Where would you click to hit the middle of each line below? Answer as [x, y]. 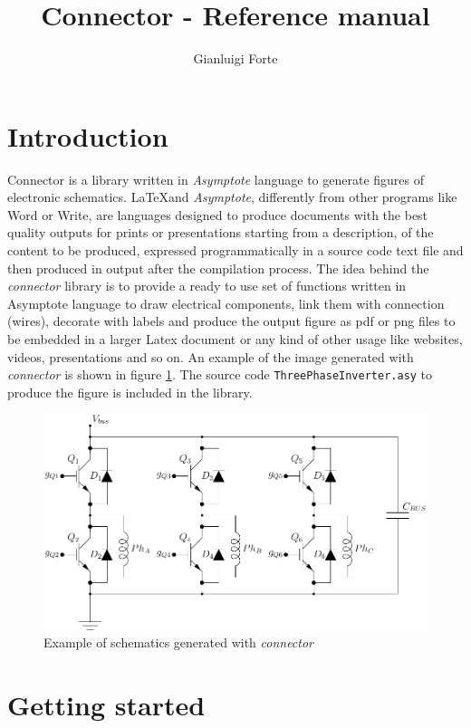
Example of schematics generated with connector [179, 642]
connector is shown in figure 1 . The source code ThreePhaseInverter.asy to [220, 374]
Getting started [106, 705]
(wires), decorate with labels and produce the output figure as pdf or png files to [231, 321]
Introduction [88, 135]
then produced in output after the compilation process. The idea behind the [218, 268]
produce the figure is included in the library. [130, 392]
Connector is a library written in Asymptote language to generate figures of [216, 179]
